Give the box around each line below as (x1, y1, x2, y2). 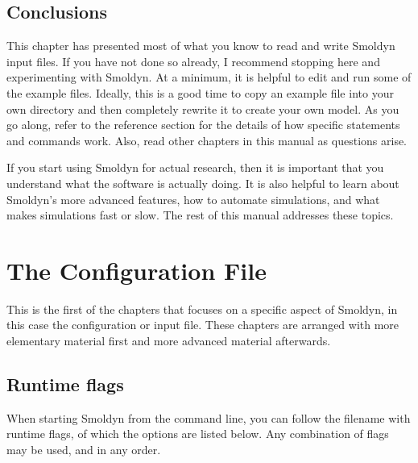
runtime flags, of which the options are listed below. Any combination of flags (6, 425, 389, 442)
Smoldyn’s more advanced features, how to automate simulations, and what (6, 190, 380, 207)
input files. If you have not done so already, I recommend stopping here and (6, 52, 380, 69)
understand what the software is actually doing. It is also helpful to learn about (6, 174, 399, 191)
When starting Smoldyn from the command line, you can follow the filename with (6, 409, 411, 426)
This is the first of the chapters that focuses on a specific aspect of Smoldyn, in (6, 300, 398, 317)
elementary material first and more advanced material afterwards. (6, 332, 331, 349)
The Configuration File (6, 253, 267, 286)
